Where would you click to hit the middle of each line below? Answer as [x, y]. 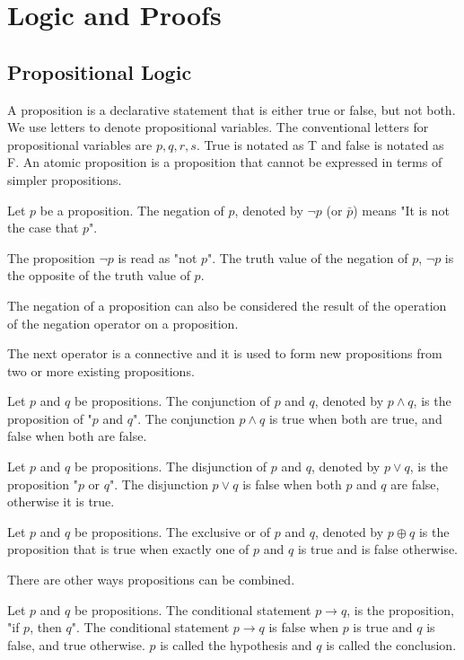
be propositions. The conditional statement [193, 609]
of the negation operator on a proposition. [123, 323]
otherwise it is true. [61, 502]
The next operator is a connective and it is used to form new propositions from [225, 353]
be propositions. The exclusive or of [172, 531]
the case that [43, 228]
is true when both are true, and [355, 418]
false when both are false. [77, 436]
